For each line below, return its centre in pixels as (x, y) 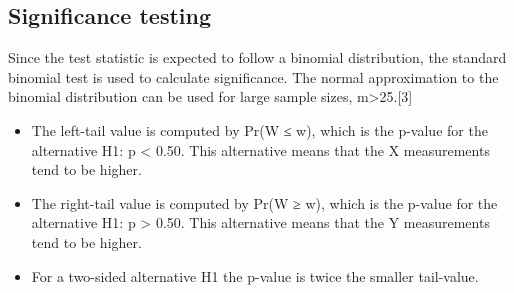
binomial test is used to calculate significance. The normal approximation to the (253, 76)
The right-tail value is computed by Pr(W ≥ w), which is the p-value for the (264, 202)
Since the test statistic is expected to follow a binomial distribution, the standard (257, 57)
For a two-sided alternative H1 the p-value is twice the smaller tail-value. (255, 275)
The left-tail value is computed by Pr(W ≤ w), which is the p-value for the (259, 129)
